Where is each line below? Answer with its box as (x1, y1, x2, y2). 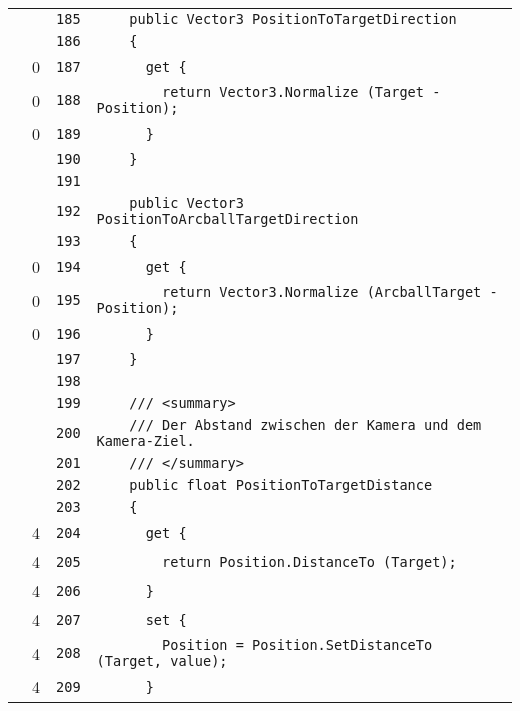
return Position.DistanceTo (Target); (162, 553, 457, 570)
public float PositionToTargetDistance (129, 477, 433, 493)
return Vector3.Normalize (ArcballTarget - (162, 284, 498, 300)
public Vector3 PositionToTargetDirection (129, 11, 457, 27)
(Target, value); (96, 653, 228, 669)
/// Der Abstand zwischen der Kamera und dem (129, 417, 482, 433)
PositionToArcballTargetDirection (96, 211, 359, 227)
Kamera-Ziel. (96, 433, 195, 449)
